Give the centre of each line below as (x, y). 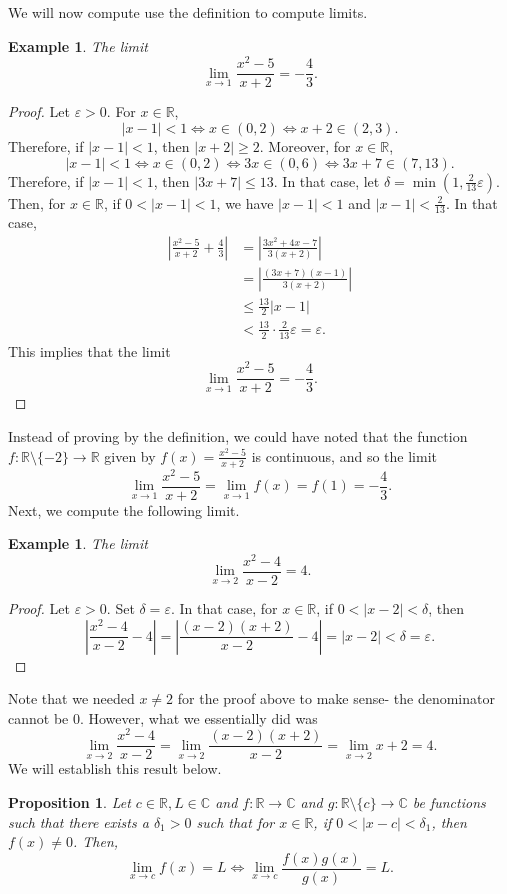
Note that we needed (71, 698)
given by (130, 455)
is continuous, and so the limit (344, 455)
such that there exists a (78, 821)
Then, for (37, 202)
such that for (235, 821)
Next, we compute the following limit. (124, 509)
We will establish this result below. (115, 768)
